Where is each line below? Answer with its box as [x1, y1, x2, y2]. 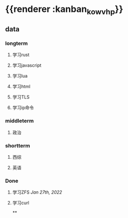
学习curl [12, 200, 29, 206]
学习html [12, 84, 31, 90]
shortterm [5, 142, 30, 149]
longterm [5, 40, 28, 47]
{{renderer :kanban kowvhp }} [5, 3, 124, 16]
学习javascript [12, 62, 41, 68]
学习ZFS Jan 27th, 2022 [12, 189, 62, 195]
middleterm [5, 117, 34, 124]
